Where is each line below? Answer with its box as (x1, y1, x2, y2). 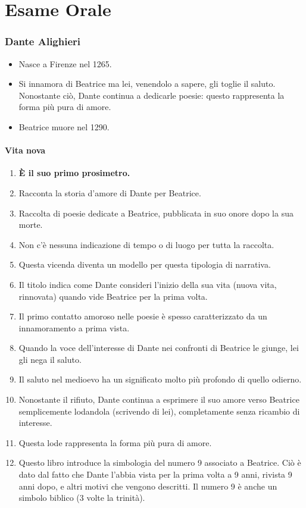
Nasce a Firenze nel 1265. (18, 57, 112, 70)
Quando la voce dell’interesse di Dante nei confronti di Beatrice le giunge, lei (18, 341, 299, 354)
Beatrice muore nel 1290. (18, 120, 110, 133)
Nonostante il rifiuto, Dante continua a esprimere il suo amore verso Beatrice (18, 393, 299, 406)
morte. (18, 218, 43, 231)
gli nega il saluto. (18, 353, 82, 365)
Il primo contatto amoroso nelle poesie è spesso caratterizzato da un (18, 310, 267, 322)
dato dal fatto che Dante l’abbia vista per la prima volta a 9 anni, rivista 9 (18, 468, 292, 481)
